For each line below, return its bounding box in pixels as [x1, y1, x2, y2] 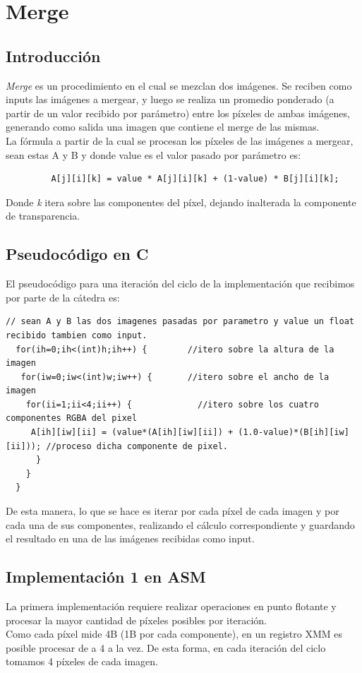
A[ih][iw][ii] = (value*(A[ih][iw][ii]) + [30, 427, 234, 438]
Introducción [6, 44, 101, 66]
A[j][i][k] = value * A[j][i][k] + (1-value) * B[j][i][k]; [51, 174, 339, 184]
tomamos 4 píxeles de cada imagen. [6, 654, 158, 669]
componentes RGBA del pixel [6, 413, 138, 424]
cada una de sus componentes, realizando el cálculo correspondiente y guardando [6, 517, 355, 532]
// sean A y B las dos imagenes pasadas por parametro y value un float [6, 316, 354, 327]
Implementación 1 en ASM [6, 566, 206, 588]
